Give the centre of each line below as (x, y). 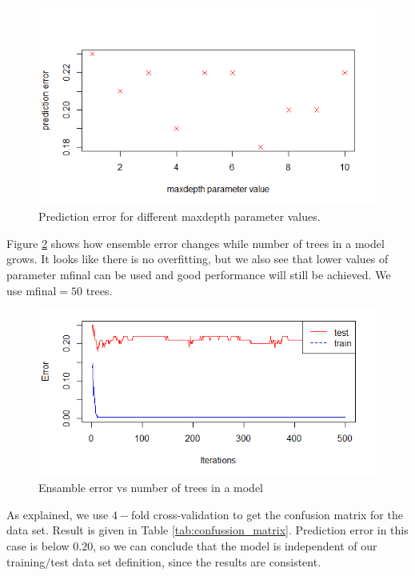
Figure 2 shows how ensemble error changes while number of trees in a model (196, 243)
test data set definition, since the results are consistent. (186, 561)
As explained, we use (58, 514)
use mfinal (32, 290)
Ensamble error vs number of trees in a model (151, 488)
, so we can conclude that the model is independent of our (235, 545)
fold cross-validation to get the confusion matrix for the (267, 514)
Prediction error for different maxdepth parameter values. (180, 216)
